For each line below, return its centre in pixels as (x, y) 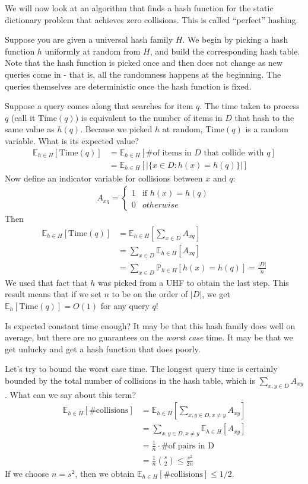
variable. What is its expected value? (72, 140)
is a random (267, 129)
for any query (125, 305)
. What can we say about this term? (71, 394)
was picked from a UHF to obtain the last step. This (193, 282)
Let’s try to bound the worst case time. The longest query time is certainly (141, 369)
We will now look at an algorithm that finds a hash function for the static (139, 8)
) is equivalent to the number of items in (149, 117)
